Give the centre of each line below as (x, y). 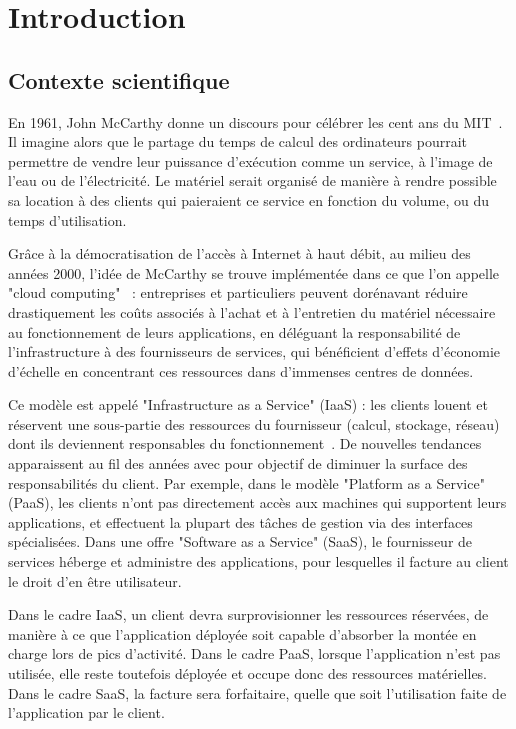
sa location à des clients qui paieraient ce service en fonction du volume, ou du (249, 199)
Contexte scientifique (119, 79)
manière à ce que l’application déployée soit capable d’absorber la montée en (242, 633)
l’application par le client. (86, 712)
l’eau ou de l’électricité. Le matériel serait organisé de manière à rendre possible (252, 180)
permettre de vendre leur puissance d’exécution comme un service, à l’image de (250, 160)
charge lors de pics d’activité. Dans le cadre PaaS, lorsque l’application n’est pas (254, 653)
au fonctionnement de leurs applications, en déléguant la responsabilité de (234, 331)
